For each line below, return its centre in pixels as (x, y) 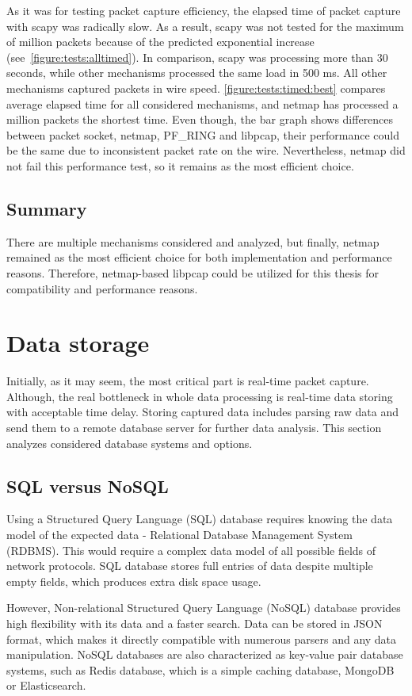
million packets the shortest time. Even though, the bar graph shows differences (200, 119)
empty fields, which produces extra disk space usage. (134, 581)
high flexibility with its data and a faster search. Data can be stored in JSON (195, 623)
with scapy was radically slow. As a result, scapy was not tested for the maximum (205, 26)
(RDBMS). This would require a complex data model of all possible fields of (191, 550)
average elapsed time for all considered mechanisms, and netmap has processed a (202, 103)
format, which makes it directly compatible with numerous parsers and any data (202, 639)
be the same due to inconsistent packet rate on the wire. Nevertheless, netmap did (206, 150)
